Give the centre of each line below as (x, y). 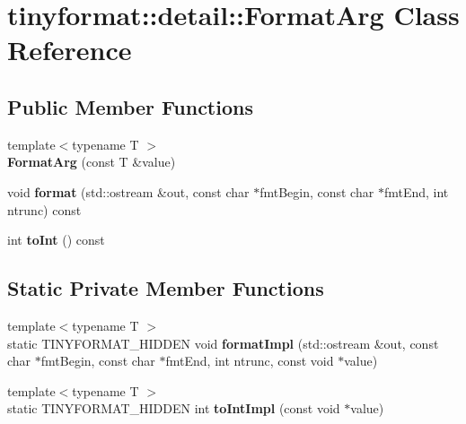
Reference (70, 50)
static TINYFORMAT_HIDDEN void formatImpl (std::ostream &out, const (223, 343)
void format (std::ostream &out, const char (128, 191)
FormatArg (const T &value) (92, 162)
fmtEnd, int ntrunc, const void (250, 361)
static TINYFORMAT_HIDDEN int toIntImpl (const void (174, 408)
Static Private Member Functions (166, 288)
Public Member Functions (130, 106)
